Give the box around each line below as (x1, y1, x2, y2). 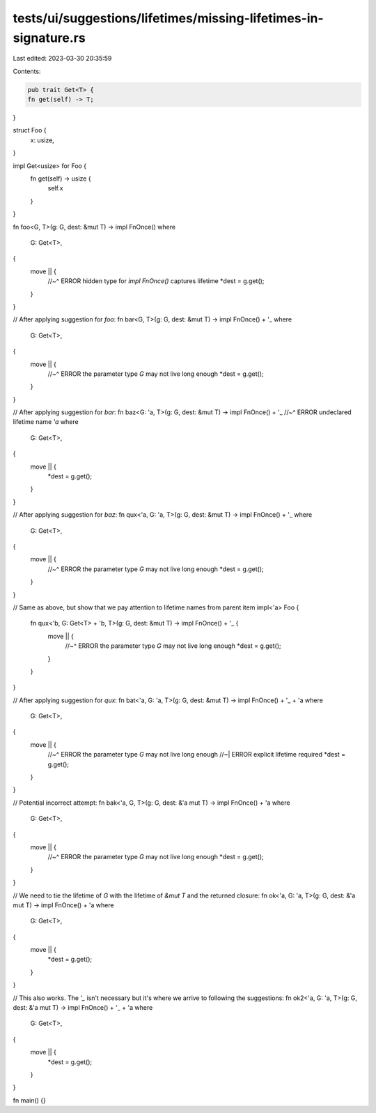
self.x (47, 184, 64, 192)
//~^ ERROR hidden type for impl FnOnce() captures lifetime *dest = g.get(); (47, 277, 265, 285)
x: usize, (30, 136, 55, 144)
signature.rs (13, 30, 86, 45)
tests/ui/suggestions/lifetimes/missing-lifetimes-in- (13, 10, 324, 26)
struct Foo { (13, 126, 47, 135)
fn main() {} (13, 1096, 47, 1105)
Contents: (13, 67, 41, 75)
